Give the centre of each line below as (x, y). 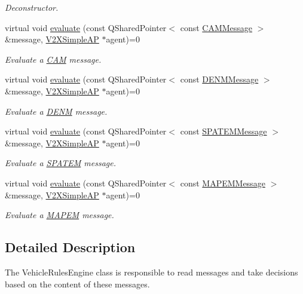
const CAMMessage (216, 27)
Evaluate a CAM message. (53, 59)
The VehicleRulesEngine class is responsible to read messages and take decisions (151, 272)
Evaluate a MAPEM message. (59, 215)
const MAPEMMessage (223, 183)
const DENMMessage (219, 79)
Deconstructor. (32, 7)
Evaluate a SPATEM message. (60, 163)
